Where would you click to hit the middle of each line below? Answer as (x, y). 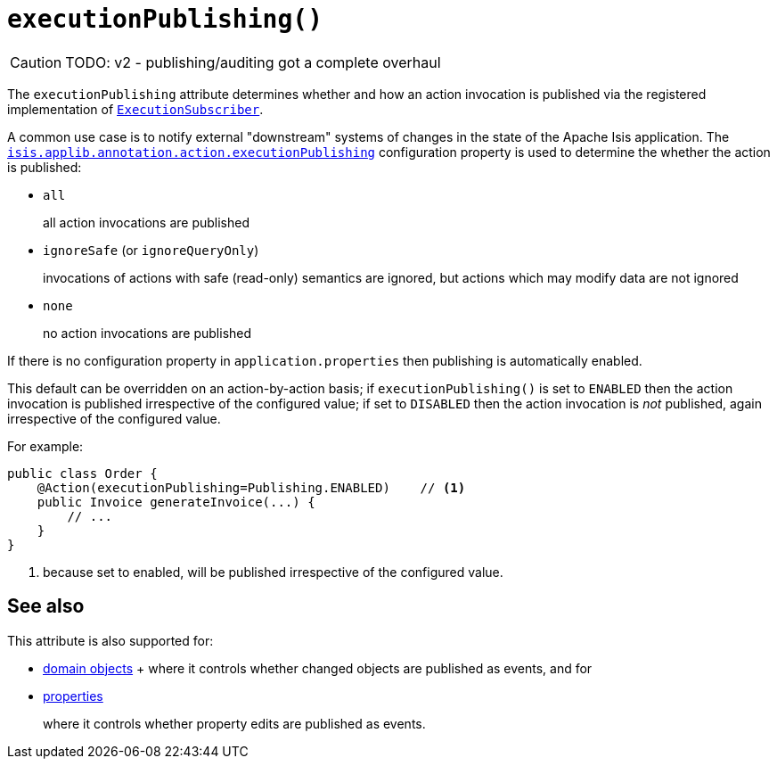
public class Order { (82, 473)
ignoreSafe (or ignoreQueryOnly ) (151, 250)
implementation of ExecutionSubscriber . (135, 109)
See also (46, 606)
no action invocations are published (147, 333)
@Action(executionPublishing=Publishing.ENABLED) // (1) (251, 487)
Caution (36, 62)
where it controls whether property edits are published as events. (234, 723)
